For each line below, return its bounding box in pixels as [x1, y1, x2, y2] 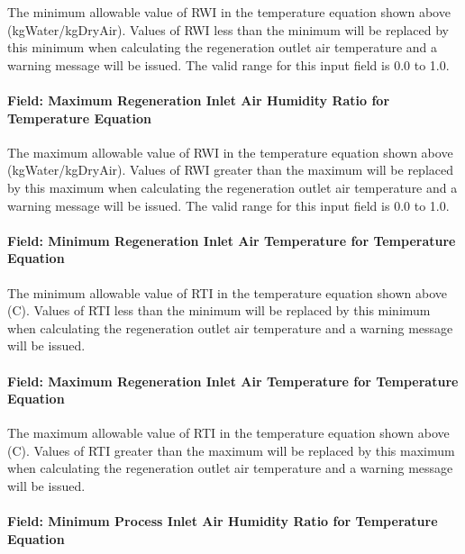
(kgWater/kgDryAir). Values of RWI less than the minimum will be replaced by [7, 20, 450, 39]
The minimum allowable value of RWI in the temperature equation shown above [7, 3, 451, 21]
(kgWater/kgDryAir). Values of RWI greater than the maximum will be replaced [7, 160, 453, 179]
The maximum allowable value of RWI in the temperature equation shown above [7, 142, 453, 161]
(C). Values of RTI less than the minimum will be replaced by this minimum [7, 301, 431, 320]
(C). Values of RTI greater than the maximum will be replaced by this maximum [7, 440, 455, 459]
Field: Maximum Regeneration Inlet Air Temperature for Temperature [7, 371, 459, 390]
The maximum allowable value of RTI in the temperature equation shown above [7, 423, 450, 442]
